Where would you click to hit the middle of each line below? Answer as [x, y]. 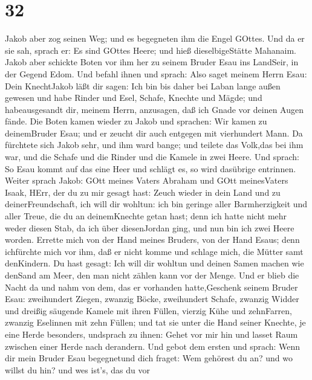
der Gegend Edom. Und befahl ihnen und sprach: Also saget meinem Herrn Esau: [156, 73]
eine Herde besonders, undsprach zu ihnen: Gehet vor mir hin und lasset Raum [151, 334]
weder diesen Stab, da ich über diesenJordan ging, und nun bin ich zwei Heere [150, 227]
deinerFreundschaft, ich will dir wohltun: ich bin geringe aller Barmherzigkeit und [156, 204]
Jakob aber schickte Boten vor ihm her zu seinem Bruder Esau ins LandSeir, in [152, 62]
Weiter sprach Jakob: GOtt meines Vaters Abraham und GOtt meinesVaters [147, 180]
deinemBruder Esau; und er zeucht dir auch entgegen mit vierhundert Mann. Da [154, 133]
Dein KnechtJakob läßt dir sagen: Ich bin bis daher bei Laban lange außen [143, 85]
